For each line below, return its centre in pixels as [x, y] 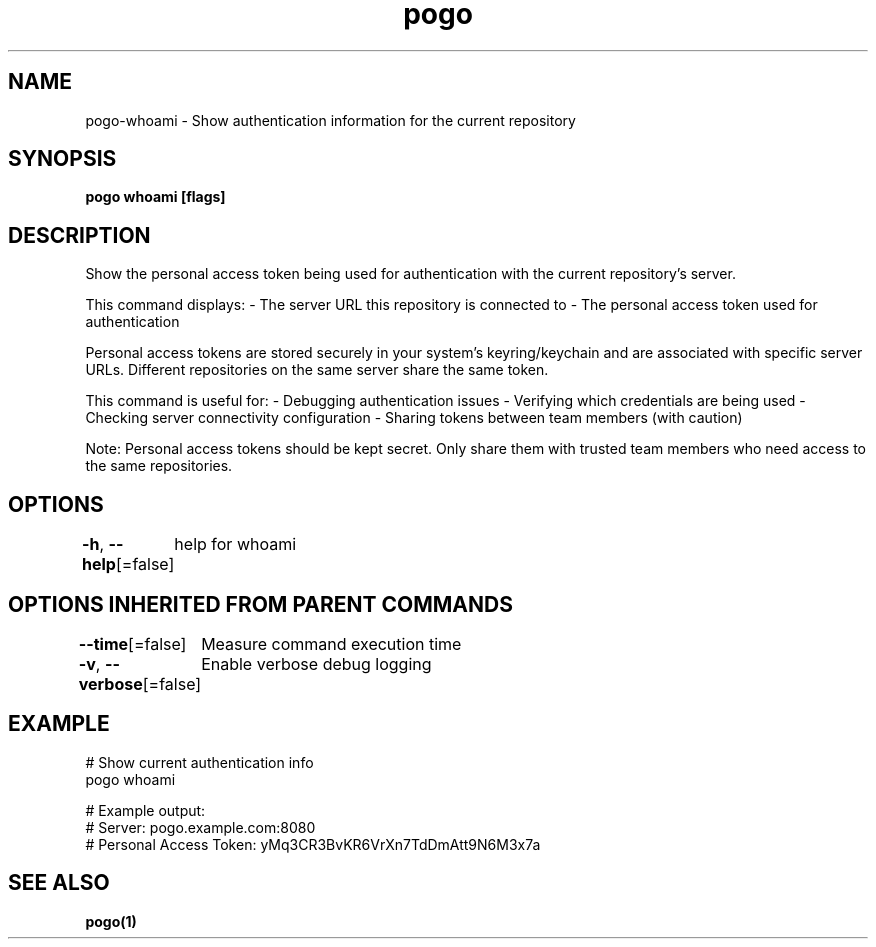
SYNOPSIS [62, 159]
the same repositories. [159, 466]
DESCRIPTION [79, 235]
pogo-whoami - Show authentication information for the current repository [330, 120]
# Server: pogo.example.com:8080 [200, 827]
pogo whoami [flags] [155, 197]
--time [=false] [132, 643]
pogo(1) [111, 921]
